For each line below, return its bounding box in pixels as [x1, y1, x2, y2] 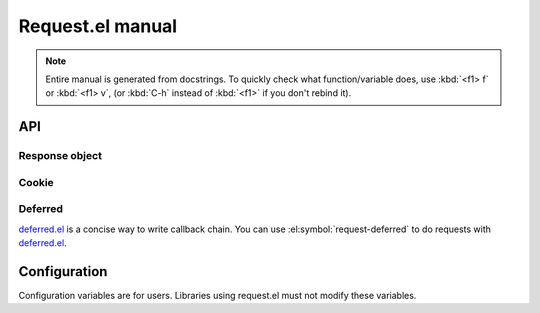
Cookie [18, 175, 54, 189]
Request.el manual [18, 15, 178, 37]
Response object [18, 149, 102, 163]
